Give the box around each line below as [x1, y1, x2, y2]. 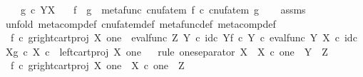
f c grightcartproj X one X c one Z [10, 58, 185, 73]
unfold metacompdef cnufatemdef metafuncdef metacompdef [6, 16, 276, 31]
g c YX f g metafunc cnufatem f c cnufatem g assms [20, 2, 306, 16]
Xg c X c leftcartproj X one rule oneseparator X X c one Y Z [6, 43, 328, 58]
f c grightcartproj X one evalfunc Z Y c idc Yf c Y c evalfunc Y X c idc [10, 30, 357, 45]
